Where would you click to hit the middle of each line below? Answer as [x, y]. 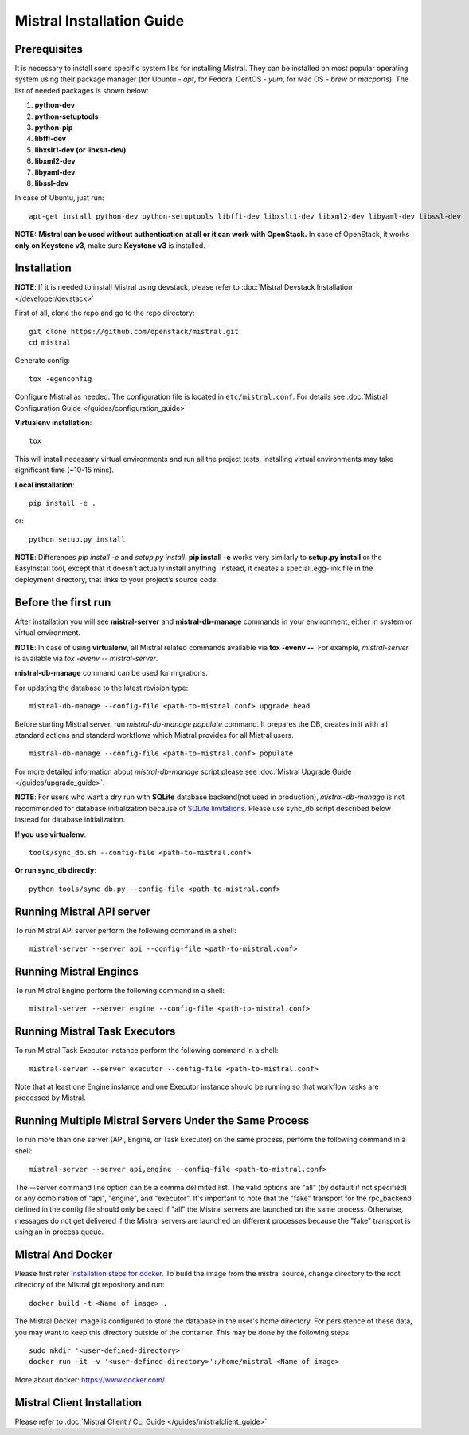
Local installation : [45, 485]
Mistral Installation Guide [100, 21]
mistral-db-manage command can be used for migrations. [111, 673]
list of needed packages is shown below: [82, 90]
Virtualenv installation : [53, 422]
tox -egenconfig [61, 378]
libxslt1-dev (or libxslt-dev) [80, 150]
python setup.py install [77, 539]
